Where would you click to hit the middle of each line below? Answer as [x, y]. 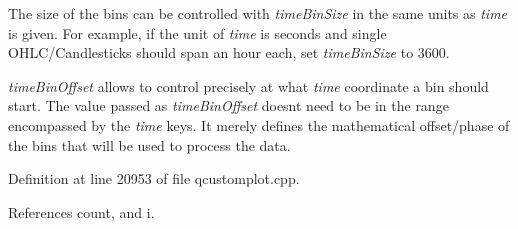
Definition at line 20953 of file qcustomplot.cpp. [154, 178]
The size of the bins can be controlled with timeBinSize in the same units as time [258, 13]
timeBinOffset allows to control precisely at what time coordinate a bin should [248, 85]
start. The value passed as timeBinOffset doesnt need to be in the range [228, 105]
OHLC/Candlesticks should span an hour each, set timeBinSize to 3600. [229, 52]
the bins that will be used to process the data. [149, 144]
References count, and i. [81, 211]
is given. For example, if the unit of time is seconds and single [197, 32]
